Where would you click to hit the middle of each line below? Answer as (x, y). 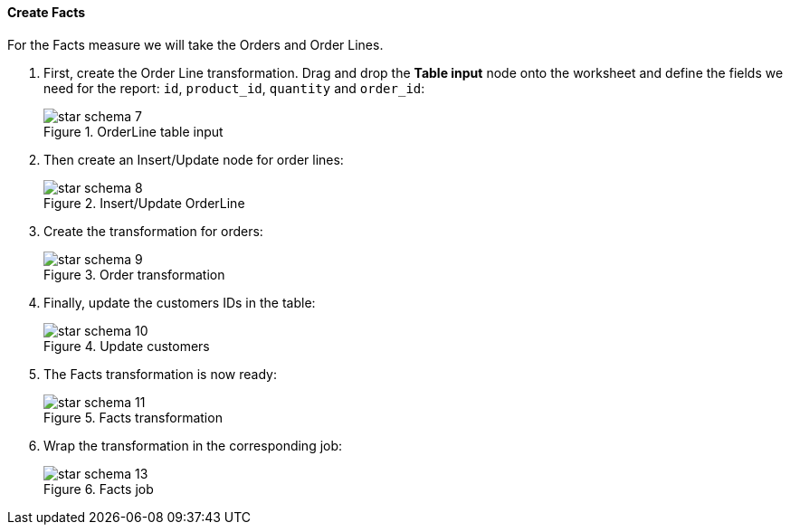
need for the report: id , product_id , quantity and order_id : (234, 88)
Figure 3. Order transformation (134, 274)
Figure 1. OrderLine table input (133, 131)
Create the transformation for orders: (153, 231)
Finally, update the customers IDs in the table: (180, 302)
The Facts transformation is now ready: (160, 374)
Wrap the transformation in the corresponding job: (193, 445)
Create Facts (47, 12)
